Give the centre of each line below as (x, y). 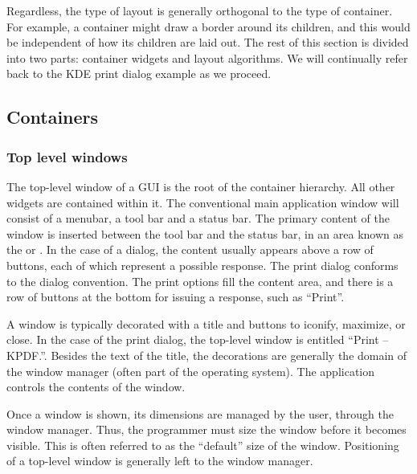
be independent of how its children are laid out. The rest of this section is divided (208, 42)
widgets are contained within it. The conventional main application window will (203, 202)
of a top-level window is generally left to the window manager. (160, 461)
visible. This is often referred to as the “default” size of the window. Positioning (203, 445)
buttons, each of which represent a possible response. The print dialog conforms (202, 265)
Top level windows (67, 156)
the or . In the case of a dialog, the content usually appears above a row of (190, 249)
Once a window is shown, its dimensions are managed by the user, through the (200, 413)
